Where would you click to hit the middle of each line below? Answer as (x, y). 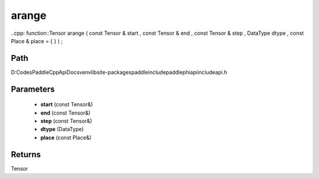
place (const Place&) (66, 137)
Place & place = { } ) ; (37, 41)
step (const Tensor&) (66, 121)
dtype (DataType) (62, 129)
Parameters (33, 89)
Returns (26, 154)
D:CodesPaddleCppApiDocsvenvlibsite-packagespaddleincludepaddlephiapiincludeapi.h (119, 72)
